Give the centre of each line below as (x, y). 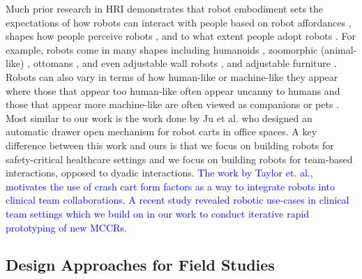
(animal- (339, 49)
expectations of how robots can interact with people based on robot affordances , (179, 22)
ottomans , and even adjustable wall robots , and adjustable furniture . (185, 63)
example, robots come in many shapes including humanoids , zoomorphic (162, 49)
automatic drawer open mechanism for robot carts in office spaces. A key (161, 131)
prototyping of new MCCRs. (66, 227)
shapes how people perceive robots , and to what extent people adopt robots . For (181, 36)
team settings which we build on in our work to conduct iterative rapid (158, 213)
